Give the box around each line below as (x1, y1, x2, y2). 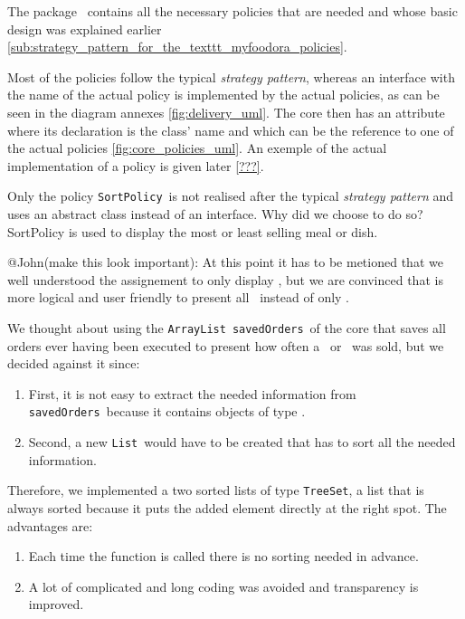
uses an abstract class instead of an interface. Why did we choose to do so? (7, 205, 423, 223)
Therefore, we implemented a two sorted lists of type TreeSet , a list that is (7, 481, 424, 500)
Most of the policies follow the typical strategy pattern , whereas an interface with (7, 67, 455, 86)
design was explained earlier (7, 19, 162, 38)
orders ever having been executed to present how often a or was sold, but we (7, 336, 444, 355)
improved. (28, 595, 84, 614)
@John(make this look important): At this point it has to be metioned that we (7, 252, 443, 271)
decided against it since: (7, 354, 140, 373)
